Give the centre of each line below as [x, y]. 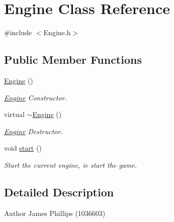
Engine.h [57, 32]
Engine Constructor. [35, 97]
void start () [23, 148]
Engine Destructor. [33, 131]
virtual [14, 114]
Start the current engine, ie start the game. [71, 164]
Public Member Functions [73, 60]
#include [18, 32]
